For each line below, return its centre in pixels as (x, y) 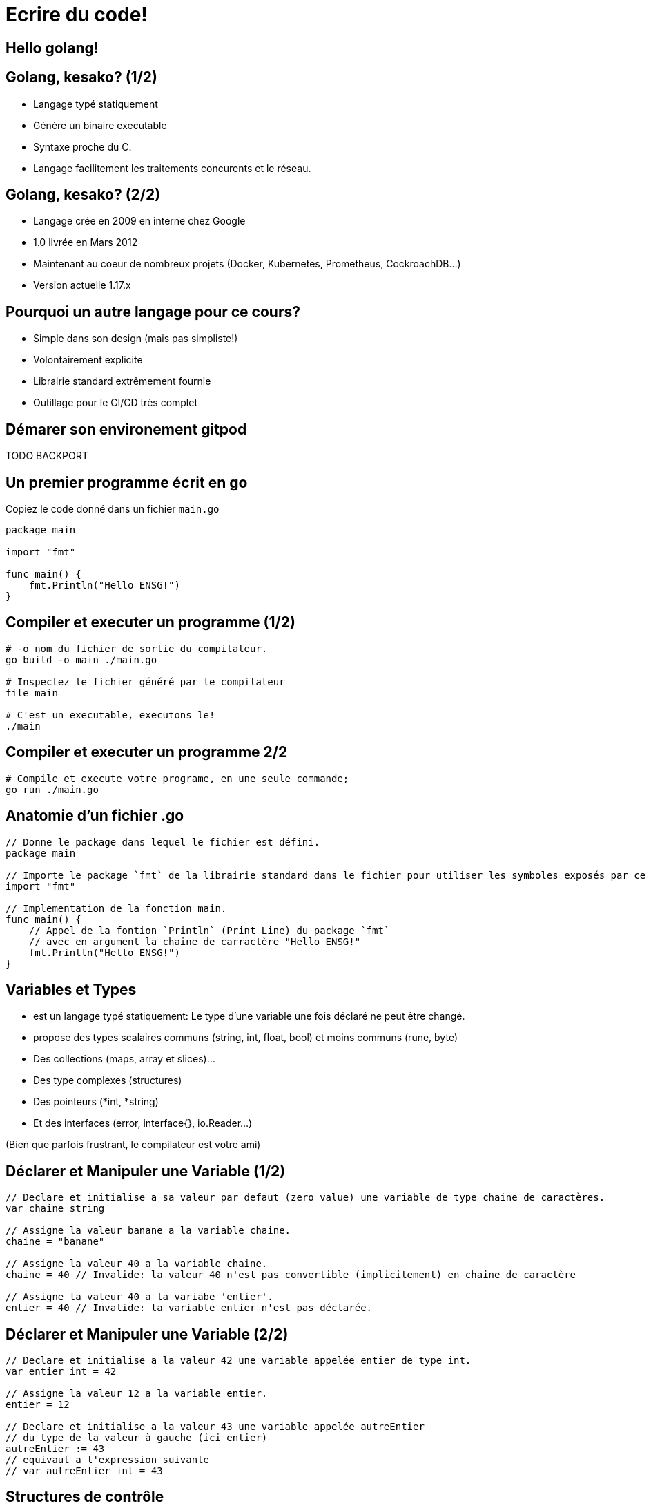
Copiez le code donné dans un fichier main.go (113, 508)
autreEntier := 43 (55, 1449)
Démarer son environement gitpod (126, 429)
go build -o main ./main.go (81, 659)
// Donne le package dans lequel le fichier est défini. (163, 842)
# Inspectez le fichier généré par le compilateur (145, 681)
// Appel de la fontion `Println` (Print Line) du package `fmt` (209, 930)
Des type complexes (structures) (108, 1080)
